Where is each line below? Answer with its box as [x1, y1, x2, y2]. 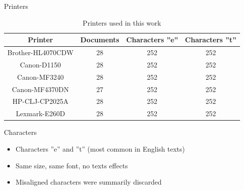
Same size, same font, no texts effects [15, 160, 128, 170]
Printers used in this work [82, 17, 161, 28]
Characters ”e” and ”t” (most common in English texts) [15, 143, 185, 154]
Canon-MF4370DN [12, 84, 69, 94]
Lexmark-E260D [16, 108, 65, 119]
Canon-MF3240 [17, 71, 64, 82]
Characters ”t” [185, 34, 237, 45]
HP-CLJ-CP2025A [12, 96, 69, 106]
